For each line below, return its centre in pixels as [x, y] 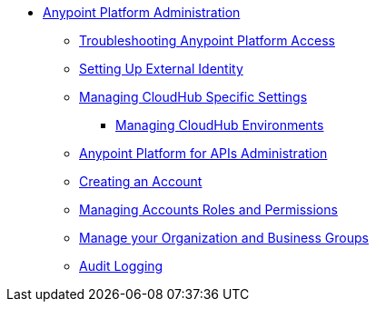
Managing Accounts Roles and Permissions [208, 209]
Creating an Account [141, 181]
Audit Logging [121, 266]
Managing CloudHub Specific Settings [193, 97]
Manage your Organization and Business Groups [224, 238]
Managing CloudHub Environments [220, 125]
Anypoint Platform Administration [142, 12]
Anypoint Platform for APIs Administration [203, 153]
